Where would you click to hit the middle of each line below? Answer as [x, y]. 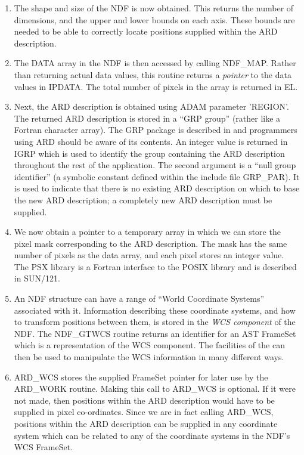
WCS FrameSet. [44, 447]
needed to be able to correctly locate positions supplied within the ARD [146, 31]
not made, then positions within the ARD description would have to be [144, 400]
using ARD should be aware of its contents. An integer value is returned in [151, 141]
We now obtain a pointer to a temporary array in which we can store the [147, 232]
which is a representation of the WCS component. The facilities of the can [149, 345]
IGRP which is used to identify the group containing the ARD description [149, 153]
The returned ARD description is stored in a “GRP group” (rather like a [147, 118]
